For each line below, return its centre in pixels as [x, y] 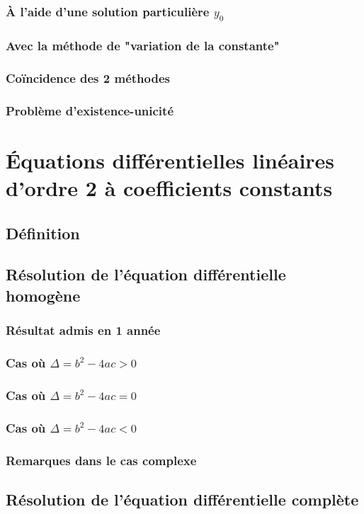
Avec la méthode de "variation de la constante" [143, 46]
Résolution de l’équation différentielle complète [182, 499]
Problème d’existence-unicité [90, 110]
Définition [43, 233]
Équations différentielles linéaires [170, 160]
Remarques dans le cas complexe [101, 460]
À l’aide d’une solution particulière [108, 11]
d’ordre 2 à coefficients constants [169, 188]
